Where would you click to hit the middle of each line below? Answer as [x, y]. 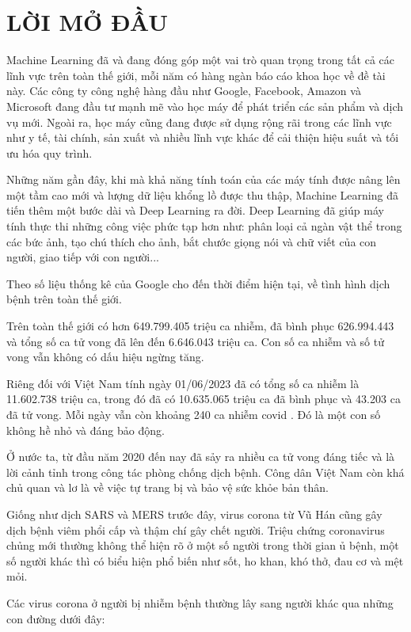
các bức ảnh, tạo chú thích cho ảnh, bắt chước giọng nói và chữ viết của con [192, 241]
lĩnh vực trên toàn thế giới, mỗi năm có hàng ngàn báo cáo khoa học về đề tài [196, 75]
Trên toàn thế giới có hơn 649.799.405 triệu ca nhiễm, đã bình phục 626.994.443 [200, 326]
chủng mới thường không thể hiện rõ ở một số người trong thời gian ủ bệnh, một [203, 545]
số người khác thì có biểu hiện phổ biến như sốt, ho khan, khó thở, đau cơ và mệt [205, 560]
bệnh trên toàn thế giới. [64, 299]
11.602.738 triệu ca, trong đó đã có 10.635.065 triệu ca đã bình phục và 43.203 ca [204, 399]
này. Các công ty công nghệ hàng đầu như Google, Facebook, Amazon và [184, 91]
